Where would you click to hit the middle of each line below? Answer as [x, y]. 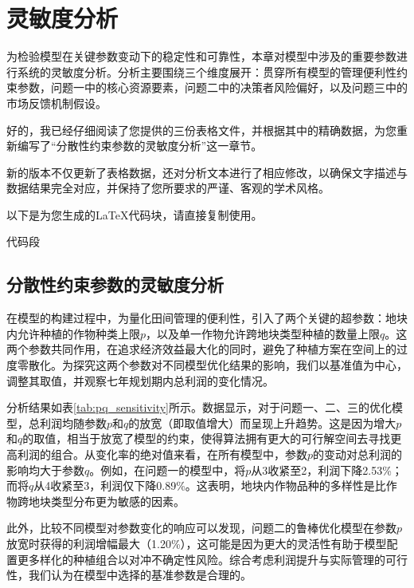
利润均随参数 [73, 422]
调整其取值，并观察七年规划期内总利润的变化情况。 [140, 380]
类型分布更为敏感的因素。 [117, 501]
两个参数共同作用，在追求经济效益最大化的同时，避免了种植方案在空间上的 [201, 349]
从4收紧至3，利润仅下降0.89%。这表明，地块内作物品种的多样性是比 [210, 485]
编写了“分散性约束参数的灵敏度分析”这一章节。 [140, 146]
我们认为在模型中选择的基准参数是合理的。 [140, 575]
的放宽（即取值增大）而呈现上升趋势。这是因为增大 [262, 422]
